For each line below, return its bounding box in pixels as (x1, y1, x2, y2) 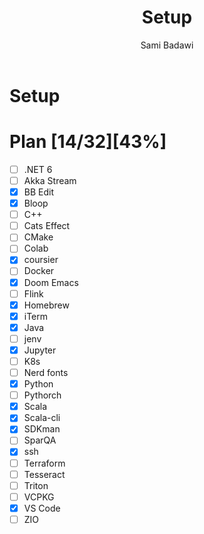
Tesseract (23, 468, 66, 480)
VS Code (23, 502, 61, 514)
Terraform (23, 457, 66, 469)
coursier (23, 254, 59, 266)
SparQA (23, 434, 57, 446)
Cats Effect (23, 220, 71, 232)
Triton (23, 479, 49, 491)
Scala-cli (23, 412, 61, 424)
